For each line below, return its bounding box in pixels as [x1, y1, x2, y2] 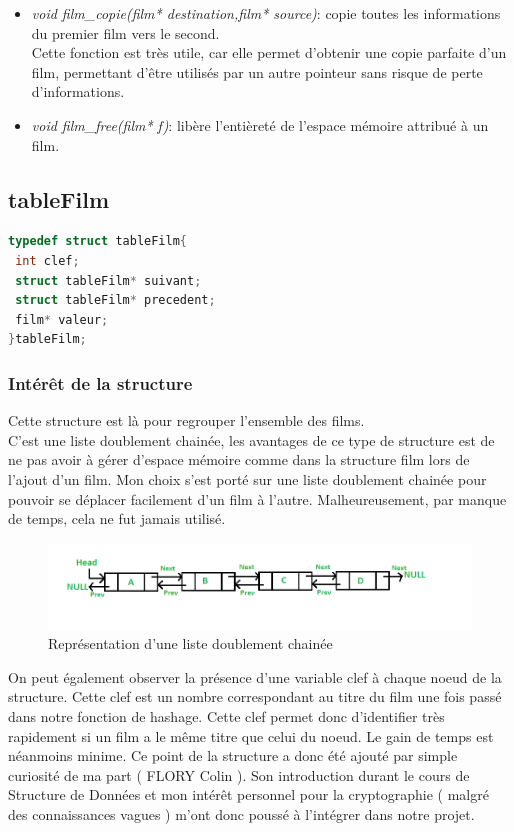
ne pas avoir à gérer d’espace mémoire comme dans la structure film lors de [8, 449, 470, 470]
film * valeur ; [15, 312, 109, 327]
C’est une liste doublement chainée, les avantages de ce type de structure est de [8, 429, 495, 450]
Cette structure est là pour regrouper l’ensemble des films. [8, 410, 365, 431]
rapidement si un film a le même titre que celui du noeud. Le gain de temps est [8, 725, 494, 746]
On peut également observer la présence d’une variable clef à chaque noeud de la [8, 666, 502, 687]
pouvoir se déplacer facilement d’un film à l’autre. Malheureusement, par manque [8, 488, 507, 509]
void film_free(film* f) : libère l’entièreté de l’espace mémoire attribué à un [31, 114, 489, 135]
